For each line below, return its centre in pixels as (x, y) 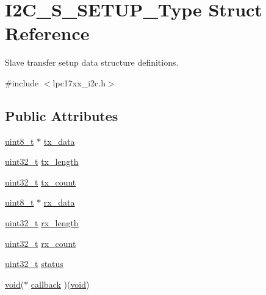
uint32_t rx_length (42, 223)
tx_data (59, 141)
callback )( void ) (60, 284)
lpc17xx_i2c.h (79, 82)
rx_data (59, 202)
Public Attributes (62, 115)
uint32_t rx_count (41, 243)
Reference (47, 33)
